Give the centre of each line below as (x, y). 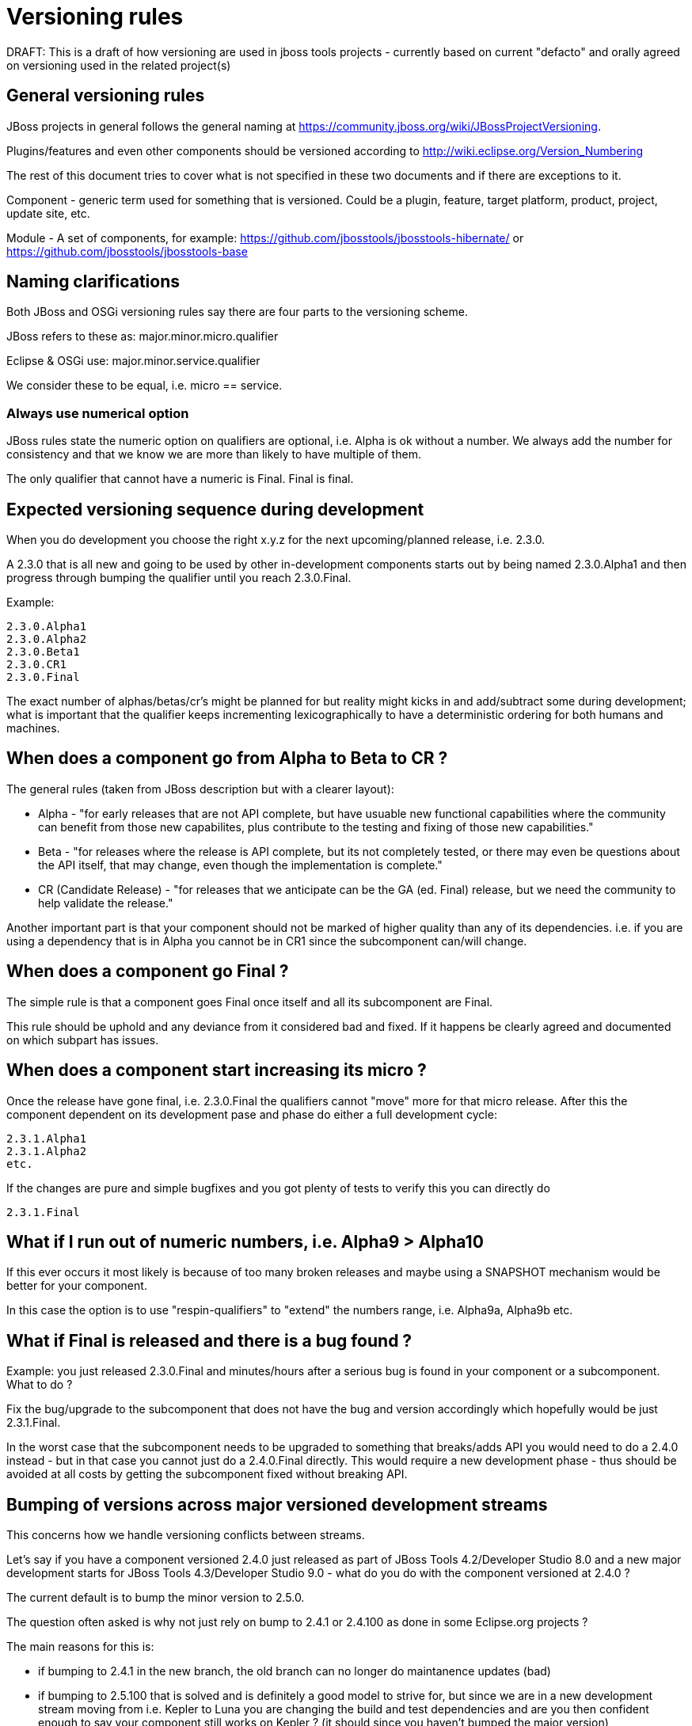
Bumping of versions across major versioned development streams (277, 1504)
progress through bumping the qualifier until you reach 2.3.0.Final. (179, 578)
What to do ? (40, 1385)
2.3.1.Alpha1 (47, 1138)
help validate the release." (106, 903)
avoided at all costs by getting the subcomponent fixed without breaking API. (207, 1474)
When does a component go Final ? (148, 971)
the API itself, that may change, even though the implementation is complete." (240, 865)
